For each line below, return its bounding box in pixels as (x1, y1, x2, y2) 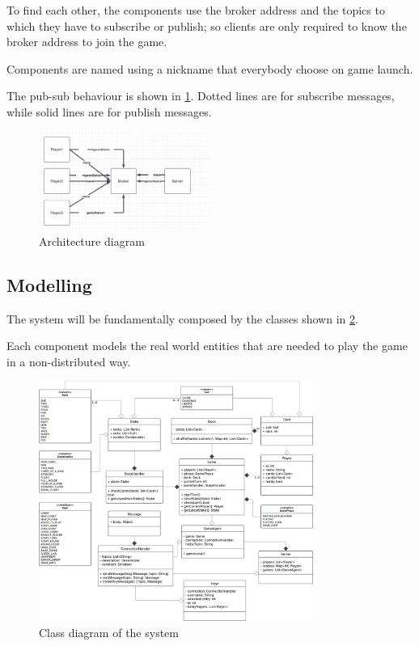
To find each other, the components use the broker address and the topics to (6, 2, 385, 18)
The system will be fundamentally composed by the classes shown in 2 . (6, 310, 358, 327)
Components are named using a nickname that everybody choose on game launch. (6, 60, 413, 77)
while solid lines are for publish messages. (6, 103, 212, 120)
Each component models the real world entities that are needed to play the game (6, 337, 408, 354)
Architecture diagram (39, 232, 145, 249)
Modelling (6, 272, 92, 297)
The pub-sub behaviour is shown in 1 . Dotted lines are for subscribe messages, (6, 87, 395, 104)
